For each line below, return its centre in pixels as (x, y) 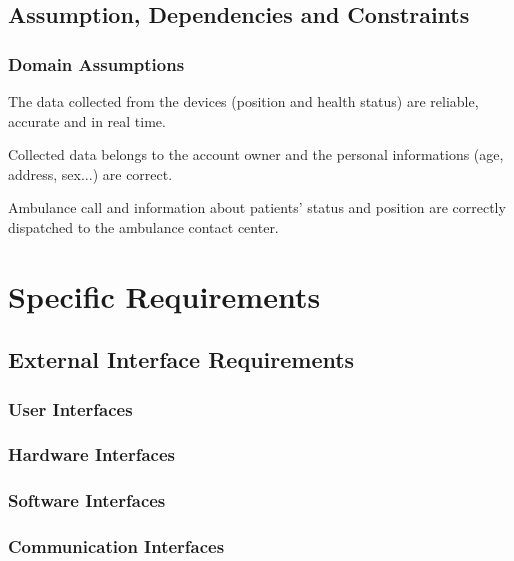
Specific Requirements (164, 295)
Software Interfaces (87, 500)
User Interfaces (70, 408)
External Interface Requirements (181, 359)
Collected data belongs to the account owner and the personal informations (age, (256, 154)
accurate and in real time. (87, 120)
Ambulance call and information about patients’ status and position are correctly (257, 207)
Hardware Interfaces (91, 454)
